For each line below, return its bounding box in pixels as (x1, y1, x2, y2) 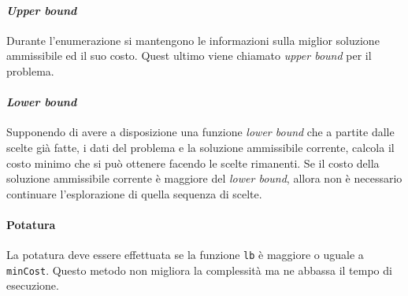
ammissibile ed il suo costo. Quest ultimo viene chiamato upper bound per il (6, 47, 372, 64)
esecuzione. (6, 277, 59, 294)
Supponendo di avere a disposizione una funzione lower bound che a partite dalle (6, 124, 395, 140)
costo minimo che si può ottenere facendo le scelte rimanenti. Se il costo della (6, 154, 380, 171)
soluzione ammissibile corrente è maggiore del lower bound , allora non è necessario (6, 170, 402, 187)
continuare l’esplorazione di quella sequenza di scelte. (6, 185, 262, 202)
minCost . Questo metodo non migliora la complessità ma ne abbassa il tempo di (6, 261, 392, 278)
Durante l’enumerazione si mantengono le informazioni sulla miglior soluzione (6, 31, 380, 48)
